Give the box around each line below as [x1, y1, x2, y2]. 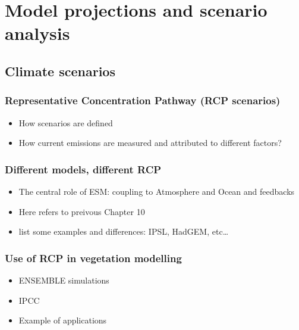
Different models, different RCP [5, 161, 162, 176]
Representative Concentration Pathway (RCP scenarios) [5, 93, 281, 108]
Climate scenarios [5, 61, 115, 80]
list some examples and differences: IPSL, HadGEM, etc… [18, 225, 229, 238]
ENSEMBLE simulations [18, 273, 109, 286]
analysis [5, 21, 70, 45]
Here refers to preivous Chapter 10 [18, 205, 145, 217]
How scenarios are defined [18, 116, 113, 129]
